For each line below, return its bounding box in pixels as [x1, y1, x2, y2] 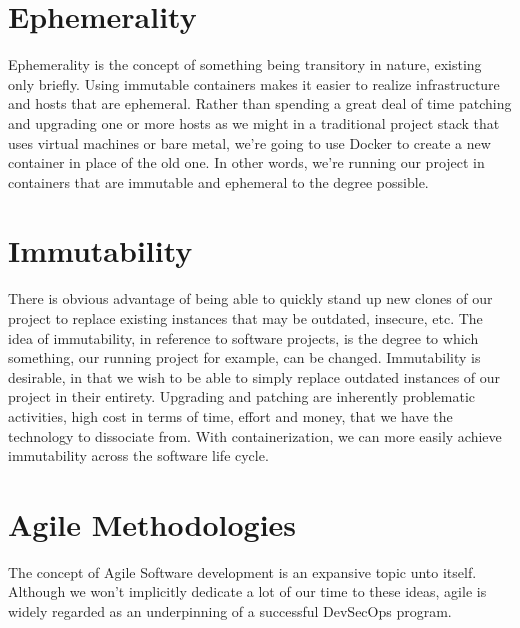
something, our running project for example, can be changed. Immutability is [8, 347, 481, 368]
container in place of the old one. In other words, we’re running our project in [8, 152, 485, 173]
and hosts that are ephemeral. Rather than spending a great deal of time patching [8, 93, 512, 114]
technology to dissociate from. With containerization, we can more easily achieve [8, 425, 502, 446]
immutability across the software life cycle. [8, 445, 269, 466]
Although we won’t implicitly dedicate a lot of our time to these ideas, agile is [8, 581, 487, 602]
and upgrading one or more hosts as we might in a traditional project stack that [8, 112, 500, 133]
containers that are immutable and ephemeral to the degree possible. [8, 171, 429, 192]
